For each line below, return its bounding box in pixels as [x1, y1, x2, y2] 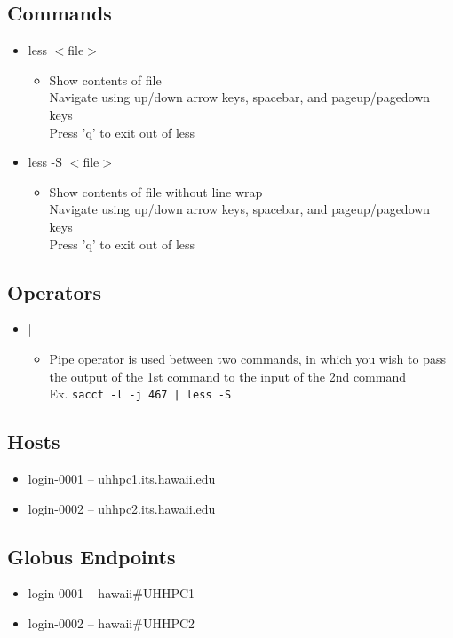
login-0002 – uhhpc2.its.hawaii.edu [28, 499, 216, 517]
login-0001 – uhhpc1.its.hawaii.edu [28, 469, 216, 487]
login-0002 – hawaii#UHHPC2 [28, 613, 195, 632]
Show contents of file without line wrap [49, 182, 263, 201]
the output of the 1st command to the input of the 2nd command [49, 366, 407, 385]
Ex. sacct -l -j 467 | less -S [49, 384, 232, 403]
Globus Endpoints [7, 542, 176, 570]
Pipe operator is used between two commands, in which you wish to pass [49, 349, 446, 367]
